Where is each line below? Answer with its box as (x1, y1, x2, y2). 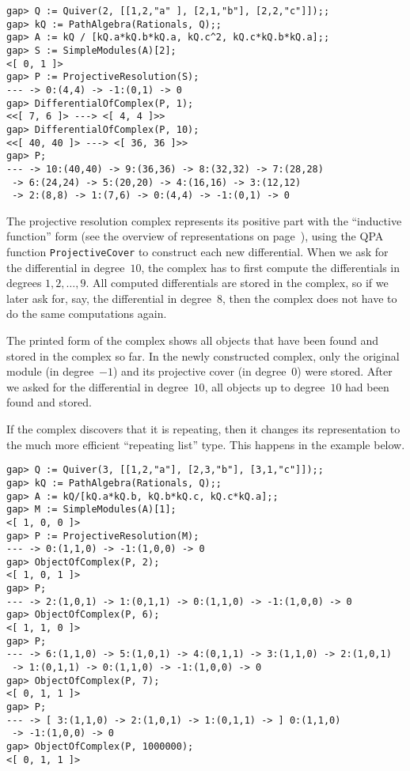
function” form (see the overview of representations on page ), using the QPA (6, 228, 384, 244)
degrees (6, 274, 42, 291)
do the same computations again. (6, 305, 167, 322)
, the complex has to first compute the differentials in (141, 259, 400, 275)
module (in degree (6, 363, 94, 380)
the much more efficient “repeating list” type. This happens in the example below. (6, 436, 405, 452)
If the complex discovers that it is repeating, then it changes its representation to (6, 421, 401, 437)
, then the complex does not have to (222, 289, 397, 306)
